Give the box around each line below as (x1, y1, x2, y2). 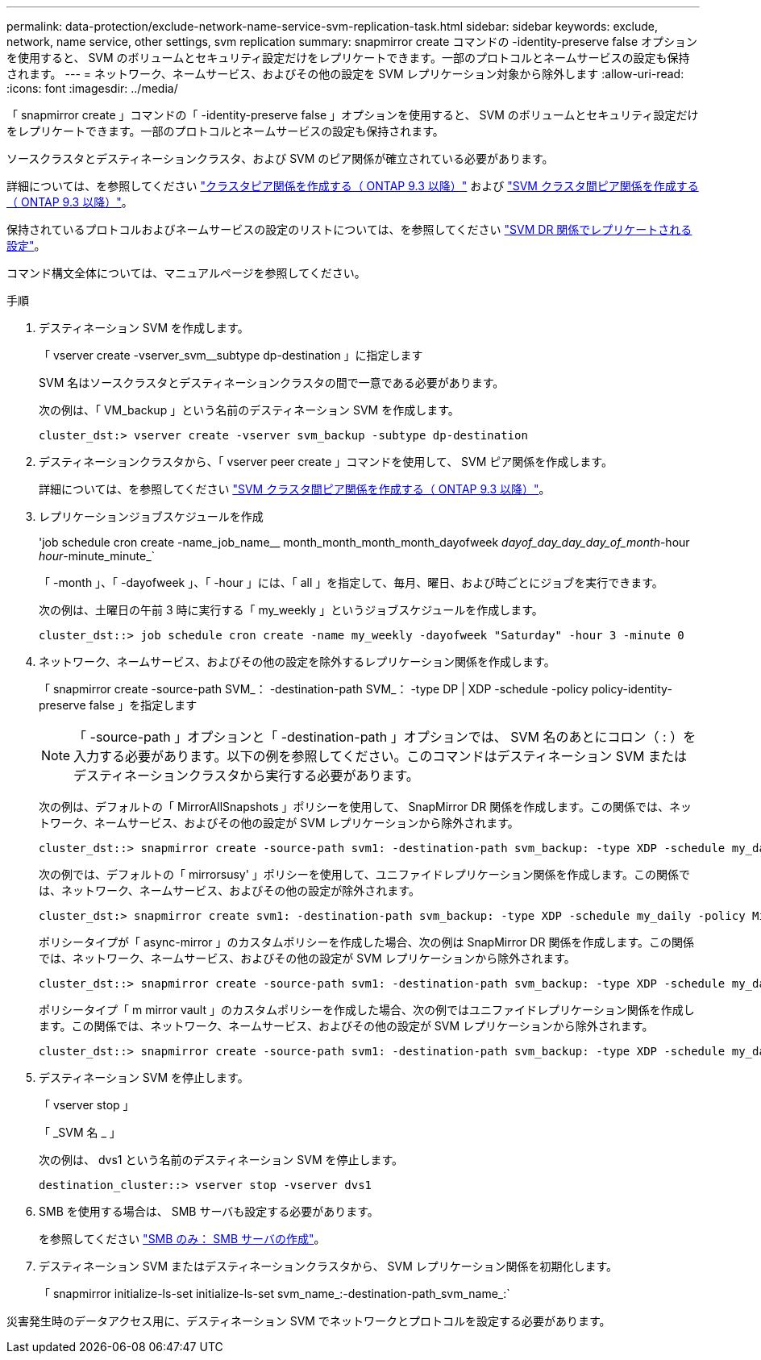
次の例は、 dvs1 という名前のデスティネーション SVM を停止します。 (39, 1153, 404, 1167)
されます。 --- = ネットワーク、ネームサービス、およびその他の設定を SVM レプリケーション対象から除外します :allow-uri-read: (6, 67, 684, 81)
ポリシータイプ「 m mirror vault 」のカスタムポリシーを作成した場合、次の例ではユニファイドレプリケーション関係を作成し (39, 1003, 695, 1017)
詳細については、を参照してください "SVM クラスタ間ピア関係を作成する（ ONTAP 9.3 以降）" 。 (39, 482, 551, 496)
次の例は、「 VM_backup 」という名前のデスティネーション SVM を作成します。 (39, 403, 460, 417)
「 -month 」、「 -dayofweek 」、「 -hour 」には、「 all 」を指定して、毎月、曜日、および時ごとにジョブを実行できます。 (39, 576, 663, 589)
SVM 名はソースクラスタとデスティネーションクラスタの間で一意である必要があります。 (39, 376, 505, 389)
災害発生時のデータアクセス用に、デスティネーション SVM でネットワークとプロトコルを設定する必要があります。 (6, 1314, 611, 1328)
